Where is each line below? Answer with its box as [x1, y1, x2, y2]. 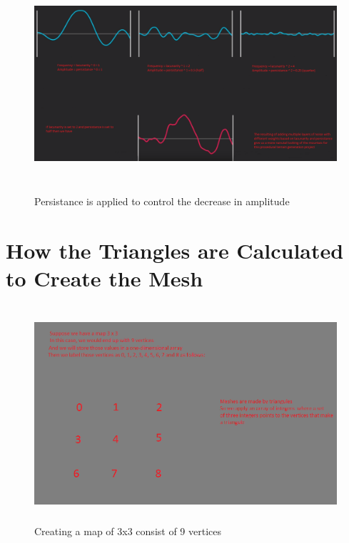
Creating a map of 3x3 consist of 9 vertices [34, 523, 221, 538]
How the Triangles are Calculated [6, 235, 344, 264]
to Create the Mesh [6, 263, 203, 292]
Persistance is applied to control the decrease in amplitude [34, 193, 290, 208]
